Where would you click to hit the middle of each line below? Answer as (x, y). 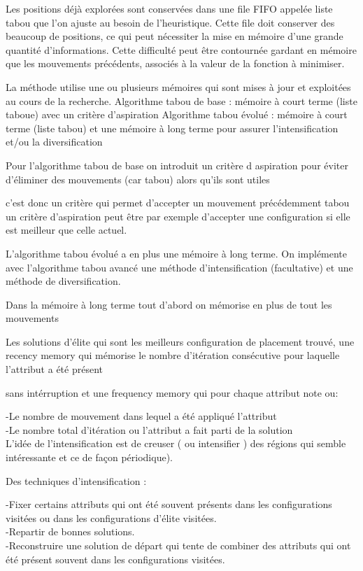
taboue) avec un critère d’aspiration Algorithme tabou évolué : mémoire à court (177, 114)
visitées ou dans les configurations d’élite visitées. (111, 517)
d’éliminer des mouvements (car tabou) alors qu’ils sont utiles (138, 179)
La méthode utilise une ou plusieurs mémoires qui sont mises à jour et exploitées (178, 86)
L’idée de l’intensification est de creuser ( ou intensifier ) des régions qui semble (176, 443)
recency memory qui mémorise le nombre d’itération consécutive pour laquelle (173, 355)
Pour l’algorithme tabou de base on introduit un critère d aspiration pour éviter (177, 165)
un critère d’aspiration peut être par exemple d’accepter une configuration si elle (178, 216)
